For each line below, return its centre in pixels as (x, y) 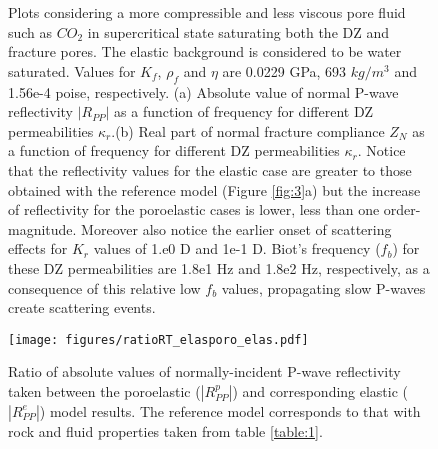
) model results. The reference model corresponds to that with (230, 410)
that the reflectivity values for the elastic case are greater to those (210, 169)
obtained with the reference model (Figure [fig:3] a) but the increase (214, 189)
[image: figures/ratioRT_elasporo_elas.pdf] (158, 339)
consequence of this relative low (104, 287)
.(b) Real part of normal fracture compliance (248, 130)
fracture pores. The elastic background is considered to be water (205, 51)
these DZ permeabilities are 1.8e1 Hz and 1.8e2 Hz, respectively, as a (219, 267)
